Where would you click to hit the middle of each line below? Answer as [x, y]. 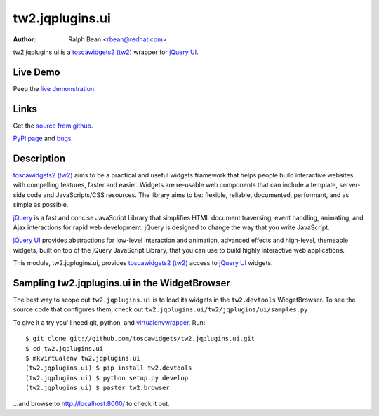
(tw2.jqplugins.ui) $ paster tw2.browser [98, 388]
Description [39, 158]
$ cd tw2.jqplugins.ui [65, 348]
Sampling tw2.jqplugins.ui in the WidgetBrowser [122, 283]
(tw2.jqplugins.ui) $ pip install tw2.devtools [109, 368]
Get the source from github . [53, 126]
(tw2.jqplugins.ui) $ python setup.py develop [107, 378]
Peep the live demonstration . [54, 88]
